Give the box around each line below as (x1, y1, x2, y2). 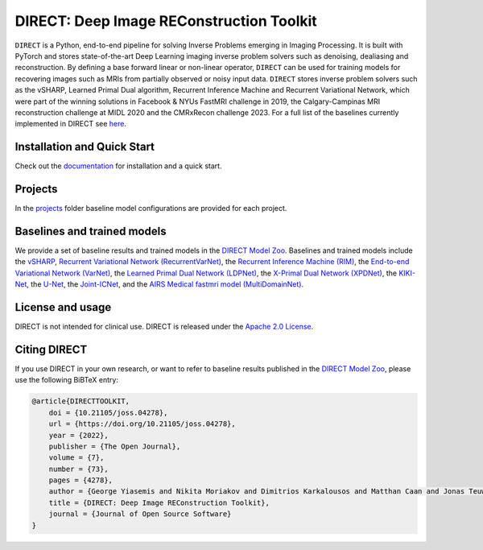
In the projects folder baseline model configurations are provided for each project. (14, 204, 287, 213)
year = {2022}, (48, 431, 109, 440)
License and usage (14, 300, 112, 314)
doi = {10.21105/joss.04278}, (48, 407, 168, 417)
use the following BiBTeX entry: (14, 375, 118, 385)
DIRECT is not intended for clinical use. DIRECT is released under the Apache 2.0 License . (14, 322, 314, 332)
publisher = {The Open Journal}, (48, 441, 181, 451)
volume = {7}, (48, 453, 105, 462)
